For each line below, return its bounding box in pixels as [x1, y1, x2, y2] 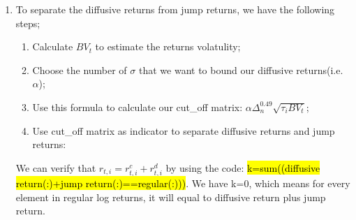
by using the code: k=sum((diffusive [165, 160, 320, 175]
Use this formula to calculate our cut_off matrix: [32, 99, 243, 114]
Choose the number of [32, 62, 127, 77]
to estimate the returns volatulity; [95, 39, 241, 54]
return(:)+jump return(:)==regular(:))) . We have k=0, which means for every [15, 175, 350, 190]
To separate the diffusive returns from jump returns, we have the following [15, 2, 335, 16]
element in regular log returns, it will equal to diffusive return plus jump [15, 189, 326, 204]
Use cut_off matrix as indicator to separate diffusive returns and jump [32, 123, 335, 138]
